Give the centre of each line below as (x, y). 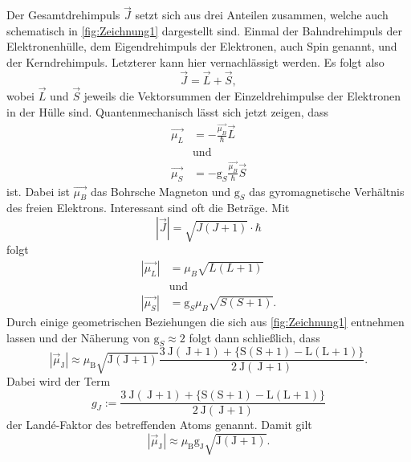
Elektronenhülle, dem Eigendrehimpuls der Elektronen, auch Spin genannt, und (202, 46)
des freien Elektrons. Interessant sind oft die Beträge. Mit (148, 208)
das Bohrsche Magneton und (161, 191)
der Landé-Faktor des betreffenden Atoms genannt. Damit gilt (159, 425)
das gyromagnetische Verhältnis (327, 191)
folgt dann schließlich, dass (254, 337)
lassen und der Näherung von (78, 337)
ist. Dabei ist (38, 191)
